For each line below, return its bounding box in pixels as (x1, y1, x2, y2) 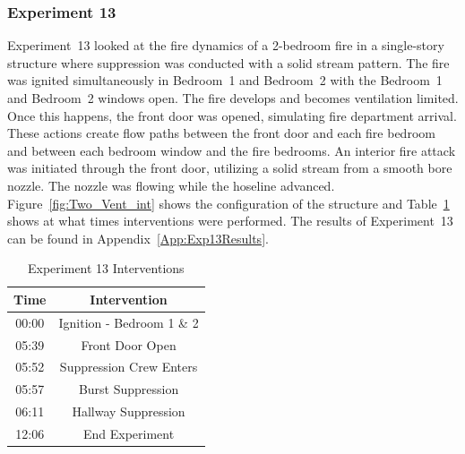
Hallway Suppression (72, 402, 185, 421)
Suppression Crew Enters (59, 357, 198, 376)
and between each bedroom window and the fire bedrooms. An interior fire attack (7, 141, 456, 159)
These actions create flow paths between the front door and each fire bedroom (7, 124, 435, 142)
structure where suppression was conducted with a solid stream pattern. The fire (7, 53, 450, 72)
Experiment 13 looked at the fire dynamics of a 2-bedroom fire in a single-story (7, 36, 444, 55)
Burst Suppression (78, 380, 179, 398)
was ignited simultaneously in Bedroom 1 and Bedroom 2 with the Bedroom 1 (7, 71, 443, 90)
